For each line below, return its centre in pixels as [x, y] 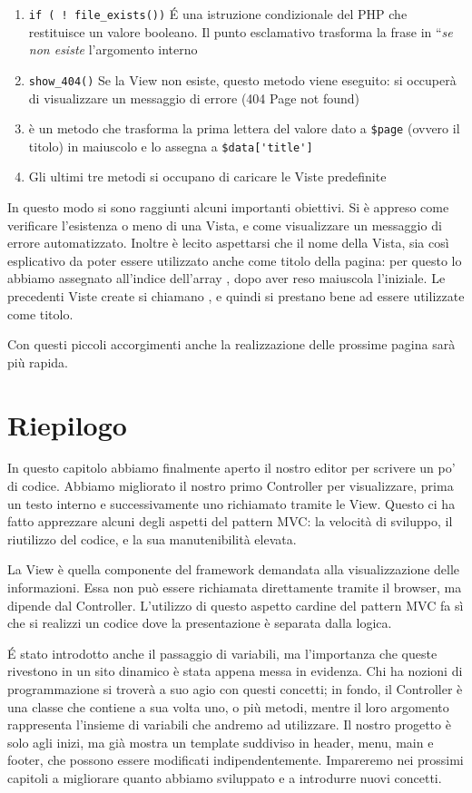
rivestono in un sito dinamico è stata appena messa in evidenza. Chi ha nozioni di [235, 671]
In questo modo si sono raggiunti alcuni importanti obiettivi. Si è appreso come [228, 207]
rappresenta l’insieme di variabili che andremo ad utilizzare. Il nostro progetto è [229, 724]
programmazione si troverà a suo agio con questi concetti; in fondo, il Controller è [235, 689]
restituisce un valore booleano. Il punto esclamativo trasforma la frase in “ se [241, 31]
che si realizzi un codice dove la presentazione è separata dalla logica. [200, 623]
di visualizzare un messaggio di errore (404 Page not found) [194, 98]
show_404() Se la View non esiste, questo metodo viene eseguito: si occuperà [242, 79]
